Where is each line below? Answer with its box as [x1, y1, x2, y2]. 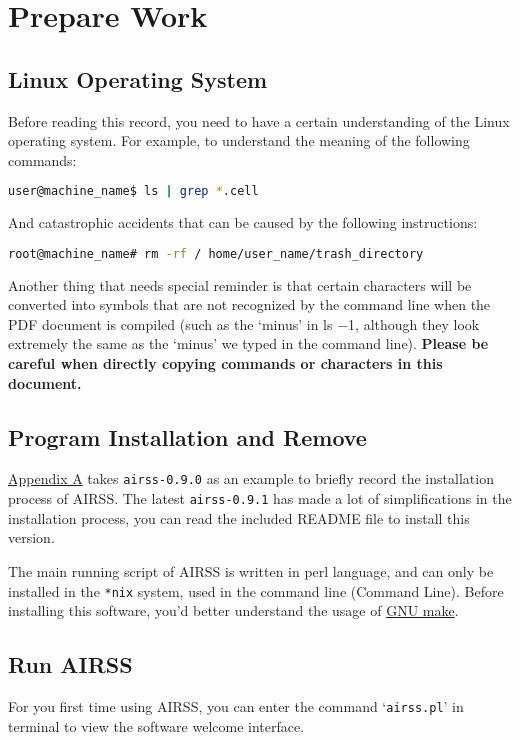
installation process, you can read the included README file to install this [8, 507, 470, 528]
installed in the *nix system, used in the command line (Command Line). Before [8, 580, 504, 601]
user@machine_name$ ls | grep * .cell [8, 184, 259, 199]
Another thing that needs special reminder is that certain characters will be [8, 274, 472, 295]
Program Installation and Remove [8, 421, 367, 452]
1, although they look [348, 313, 480, 334]
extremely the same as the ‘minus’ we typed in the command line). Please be [8, 333, 489, 354]
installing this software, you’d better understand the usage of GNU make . [8, 600, 459, 621]
